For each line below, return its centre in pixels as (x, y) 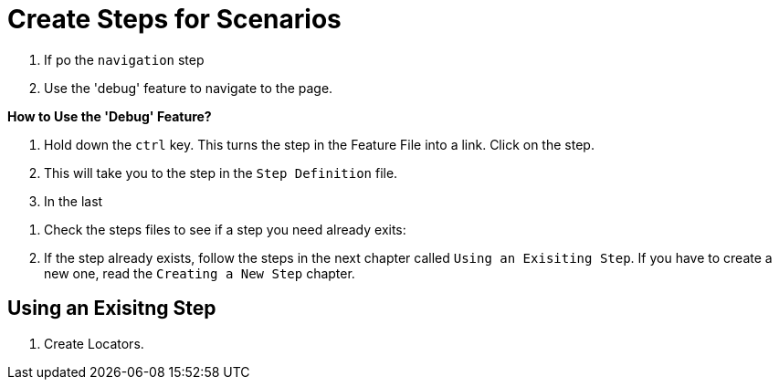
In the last (74, 201)
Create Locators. (94, 343)
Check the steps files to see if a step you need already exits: (225, 229)
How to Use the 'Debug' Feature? (110, 116)
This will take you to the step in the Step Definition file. (221, 173)
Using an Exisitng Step (112, 309)
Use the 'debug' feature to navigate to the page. (189, 88)
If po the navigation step (124, 59)
